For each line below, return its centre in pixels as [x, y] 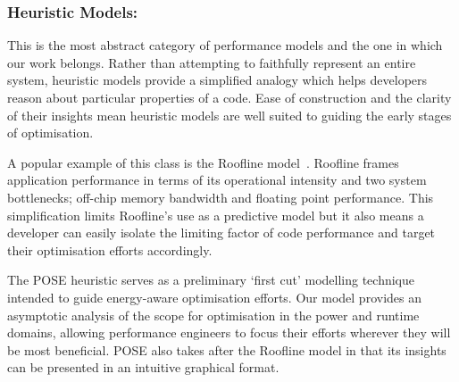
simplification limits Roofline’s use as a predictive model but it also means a [216, 215]
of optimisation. [50, 133]
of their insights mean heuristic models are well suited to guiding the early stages [229, 115]
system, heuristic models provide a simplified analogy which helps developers [217, 80]
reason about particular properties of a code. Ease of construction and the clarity [229, 97]
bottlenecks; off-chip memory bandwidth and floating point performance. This [221, 197]
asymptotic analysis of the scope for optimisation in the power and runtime [213, 315]
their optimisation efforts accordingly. [110, 249]
